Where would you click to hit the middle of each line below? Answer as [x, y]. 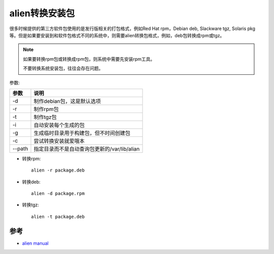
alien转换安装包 [42, 13]
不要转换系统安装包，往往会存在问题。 [63, 68]
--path [20, 149]
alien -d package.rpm [58, 194]
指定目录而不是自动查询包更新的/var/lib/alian [87, 149]
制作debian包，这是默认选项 [67, 101]
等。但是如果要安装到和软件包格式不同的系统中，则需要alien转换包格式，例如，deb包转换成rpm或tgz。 [117, 35]
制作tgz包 [45, 117]
